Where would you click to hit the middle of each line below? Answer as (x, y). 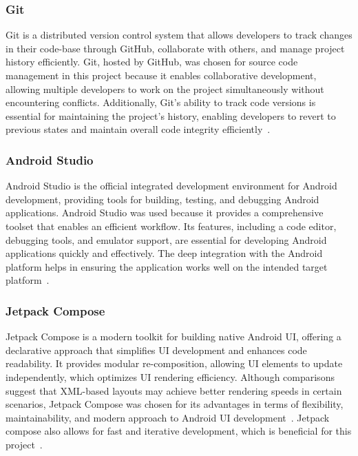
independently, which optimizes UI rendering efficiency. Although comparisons (170, 376)
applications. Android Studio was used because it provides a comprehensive (165, 213)
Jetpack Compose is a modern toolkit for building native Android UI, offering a (173, 336)
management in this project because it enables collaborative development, (161, 75)
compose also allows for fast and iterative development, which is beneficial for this (179, 431)
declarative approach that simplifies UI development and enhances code (156, 350)
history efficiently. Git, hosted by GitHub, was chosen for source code (152, 62)
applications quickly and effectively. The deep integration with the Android (164, 253)
